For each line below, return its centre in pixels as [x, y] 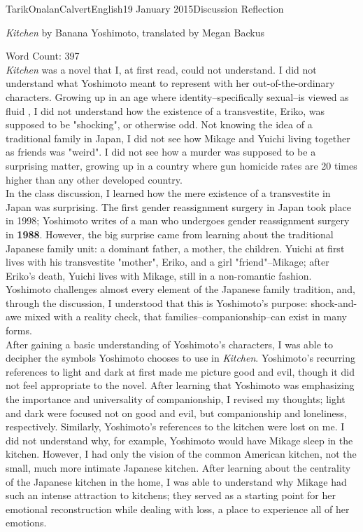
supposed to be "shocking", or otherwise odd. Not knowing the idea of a [159, 124]
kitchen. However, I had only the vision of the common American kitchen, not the [181, 454]
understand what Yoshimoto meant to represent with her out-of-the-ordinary [170, 83]
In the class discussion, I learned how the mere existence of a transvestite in [168, 193]
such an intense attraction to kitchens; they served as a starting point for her [171, 495]
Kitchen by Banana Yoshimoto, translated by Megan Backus [135, 32]
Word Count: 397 [43, 56]
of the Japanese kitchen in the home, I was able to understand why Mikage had [176, 481]
